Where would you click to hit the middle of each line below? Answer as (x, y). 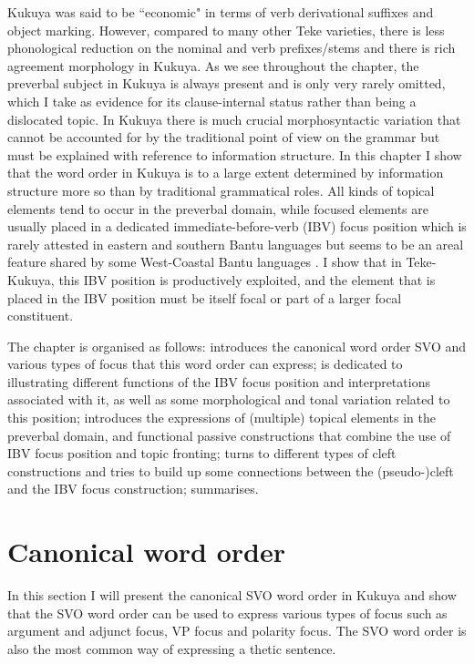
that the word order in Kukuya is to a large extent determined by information (226, 173)
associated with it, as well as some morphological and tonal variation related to (229, 399)
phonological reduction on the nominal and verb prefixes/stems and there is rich (232, 48)
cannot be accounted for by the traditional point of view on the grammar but (224, 137)
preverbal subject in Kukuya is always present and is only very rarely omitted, (227, 83)
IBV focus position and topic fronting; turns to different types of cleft (202, 453)
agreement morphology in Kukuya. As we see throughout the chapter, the (213, 65)
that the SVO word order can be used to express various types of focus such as (227, 613)
